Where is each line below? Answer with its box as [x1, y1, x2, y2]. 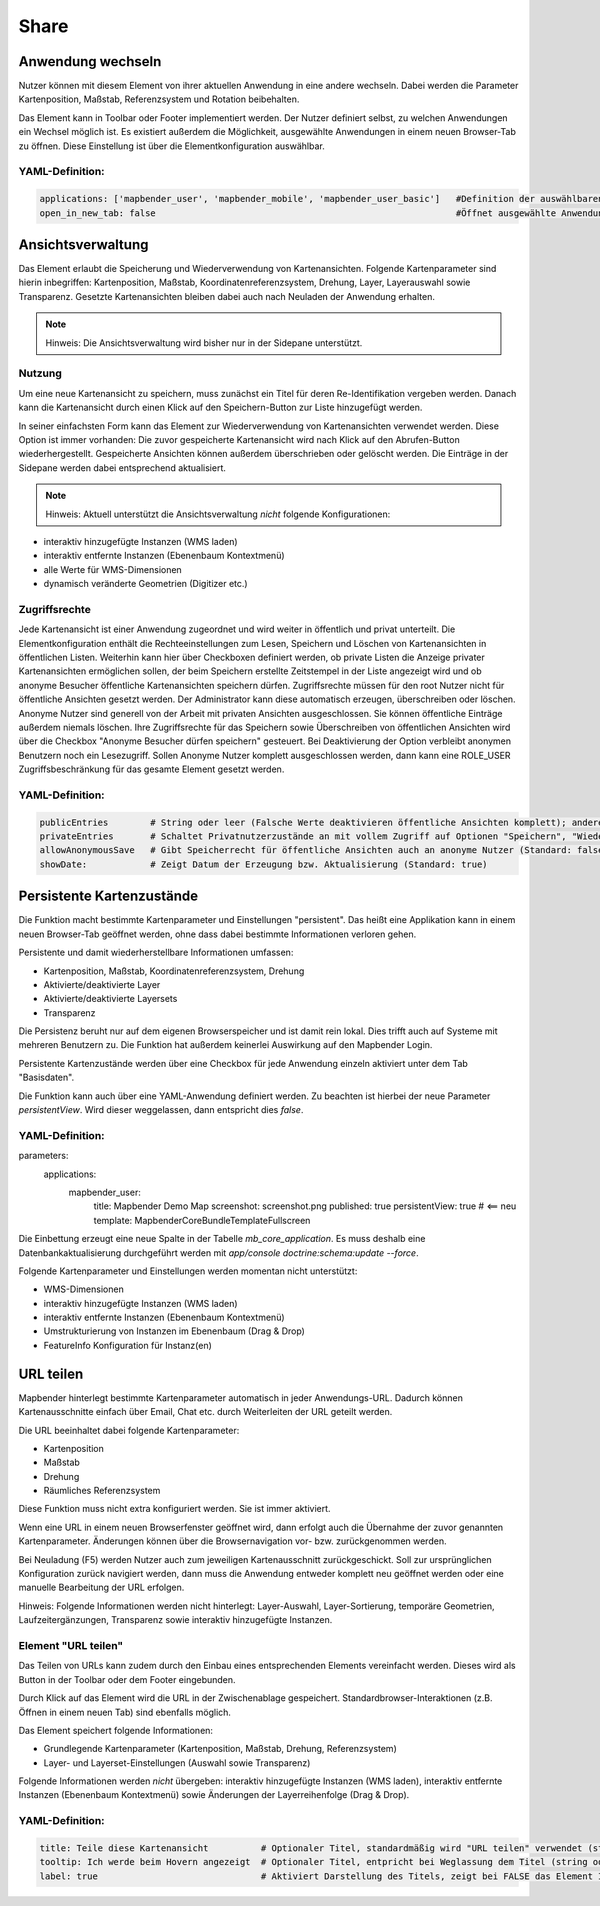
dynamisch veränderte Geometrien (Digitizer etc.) [43, 578, 249, 590]
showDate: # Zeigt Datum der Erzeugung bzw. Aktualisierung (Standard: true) [39, 858, 489, 870]
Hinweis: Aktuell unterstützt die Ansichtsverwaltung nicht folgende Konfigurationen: [45, 508, 391, 520]
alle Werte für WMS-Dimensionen [43, 563, 182, 575]
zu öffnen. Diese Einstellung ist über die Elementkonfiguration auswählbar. [18, 140, 325, 152]
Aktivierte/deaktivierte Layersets [43, 993, 178, 1005]
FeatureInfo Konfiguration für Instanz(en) [43, 1339, 212, 1351]
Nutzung [18, 366, 62, 380]
